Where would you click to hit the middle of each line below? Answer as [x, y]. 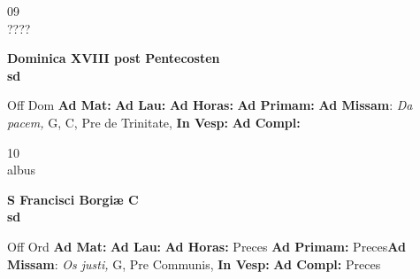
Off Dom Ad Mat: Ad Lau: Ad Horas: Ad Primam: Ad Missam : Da [210, 105]
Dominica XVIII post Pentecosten [114, 58]
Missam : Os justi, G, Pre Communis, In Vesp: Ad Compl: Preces [194, 263]
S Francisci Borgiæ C [73, 199]
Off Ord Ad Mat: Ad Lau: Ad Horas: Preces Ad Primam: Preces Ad [206, 246]
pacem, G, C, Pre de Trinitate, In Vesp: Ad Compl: [154, 122]
